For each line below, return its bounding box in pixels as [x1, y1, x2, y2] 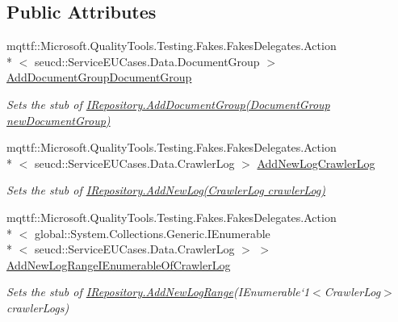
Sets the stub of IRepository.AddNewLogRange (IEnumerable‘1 [6, 283, 310, 300]
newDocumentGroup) [6, 111, 111, 128]
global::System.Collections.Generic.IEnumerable [34, 224, 270, 241]
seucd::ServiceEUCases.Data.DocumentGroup [34, 52, 260, 69]
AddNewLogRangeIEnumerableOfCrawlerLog [6, 256, 231, 273]
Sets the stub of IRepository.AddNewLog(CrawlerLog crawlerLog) [6, 182, 326, 199]
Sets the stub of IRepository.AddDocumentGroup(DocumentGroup [6, 95, 330, 112]
